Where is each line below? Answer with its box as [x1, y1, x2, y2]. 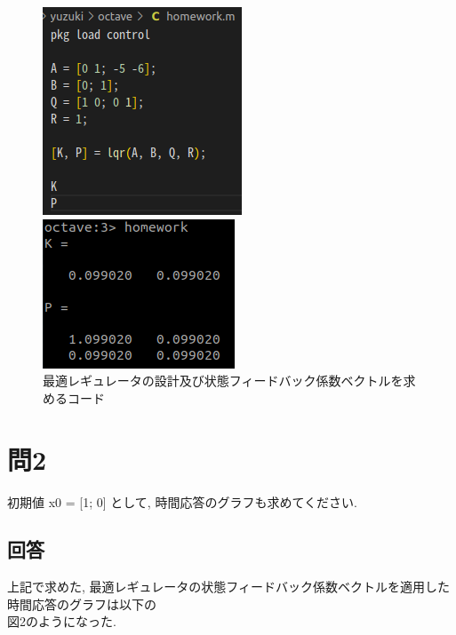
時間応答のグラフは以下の [7, 594, 156, 613]
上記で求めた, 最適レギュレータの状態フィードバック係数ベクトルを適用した [7, 577, 450, 596]
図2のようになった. [7, 612, 116, 631]
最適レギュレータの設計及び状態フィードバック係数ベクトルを [43, 371, 404, 390]
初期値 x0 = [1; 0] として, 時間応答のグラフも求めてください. [7, 492, 357, 511]
